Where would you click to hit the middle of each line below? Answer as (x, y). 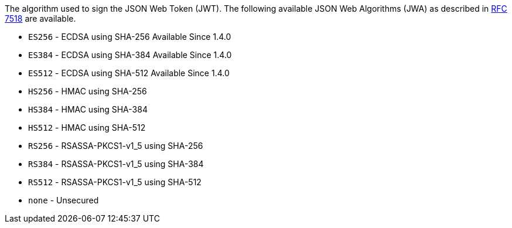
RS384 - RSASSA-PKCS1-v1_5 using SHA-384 (116, 164)
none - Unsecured (64, 200)
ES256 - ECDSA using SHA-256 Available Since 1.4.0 (130, 37)
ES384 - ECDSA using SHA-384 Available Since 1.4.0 (130, 55)
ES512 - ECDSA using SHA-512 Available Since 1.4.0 (129, 73)
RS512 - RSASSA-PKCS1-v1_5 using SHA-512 (115, 182)
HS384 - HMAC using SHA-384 (88, 109)
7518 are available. (40, 18)
